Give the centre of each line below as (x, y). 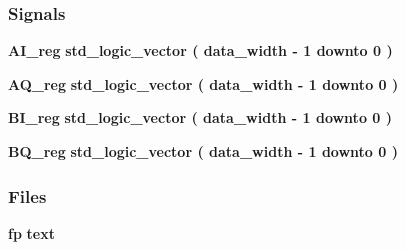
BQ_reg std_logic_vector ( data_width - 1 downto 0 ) (203, 151)
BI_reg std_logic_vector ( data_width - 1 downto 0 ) (200, 117)
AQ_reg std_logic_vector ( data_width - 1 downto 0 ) (203, 83)
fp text (31, 232)
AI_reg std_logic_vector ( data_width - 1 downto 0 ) (200, 50)
